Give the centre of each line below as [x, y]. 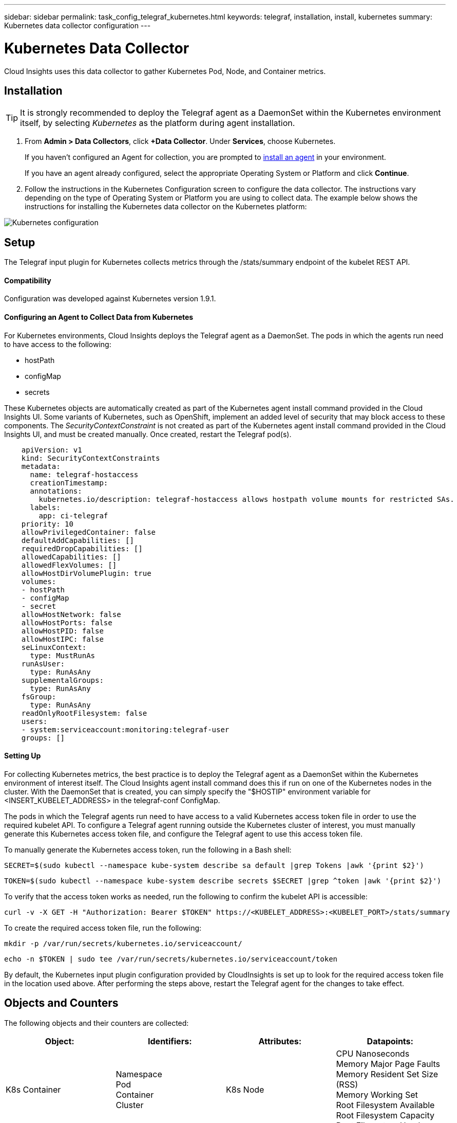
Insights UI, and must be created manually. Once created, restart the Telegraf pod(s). [148, 434]
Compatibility [28, 280]
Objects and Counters [61, 1003]
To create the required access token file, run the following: [103, 928]
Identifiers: [170, 1041]
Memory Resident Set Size [387, 1074]
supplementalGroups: [62, 680]
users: [34, 721]
